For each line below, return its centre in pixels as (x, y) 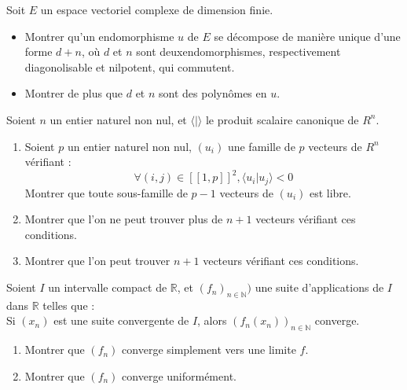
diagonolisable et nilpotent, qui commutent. (130, 66)
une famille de (261, 146)
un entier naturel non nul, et (118, 119)
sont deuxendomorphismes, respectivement (238, 52)
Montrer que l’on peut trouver (97, 261)
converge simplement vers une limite (209, 350)
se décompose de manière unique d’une (307, 36)
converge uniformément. (179, 375)
